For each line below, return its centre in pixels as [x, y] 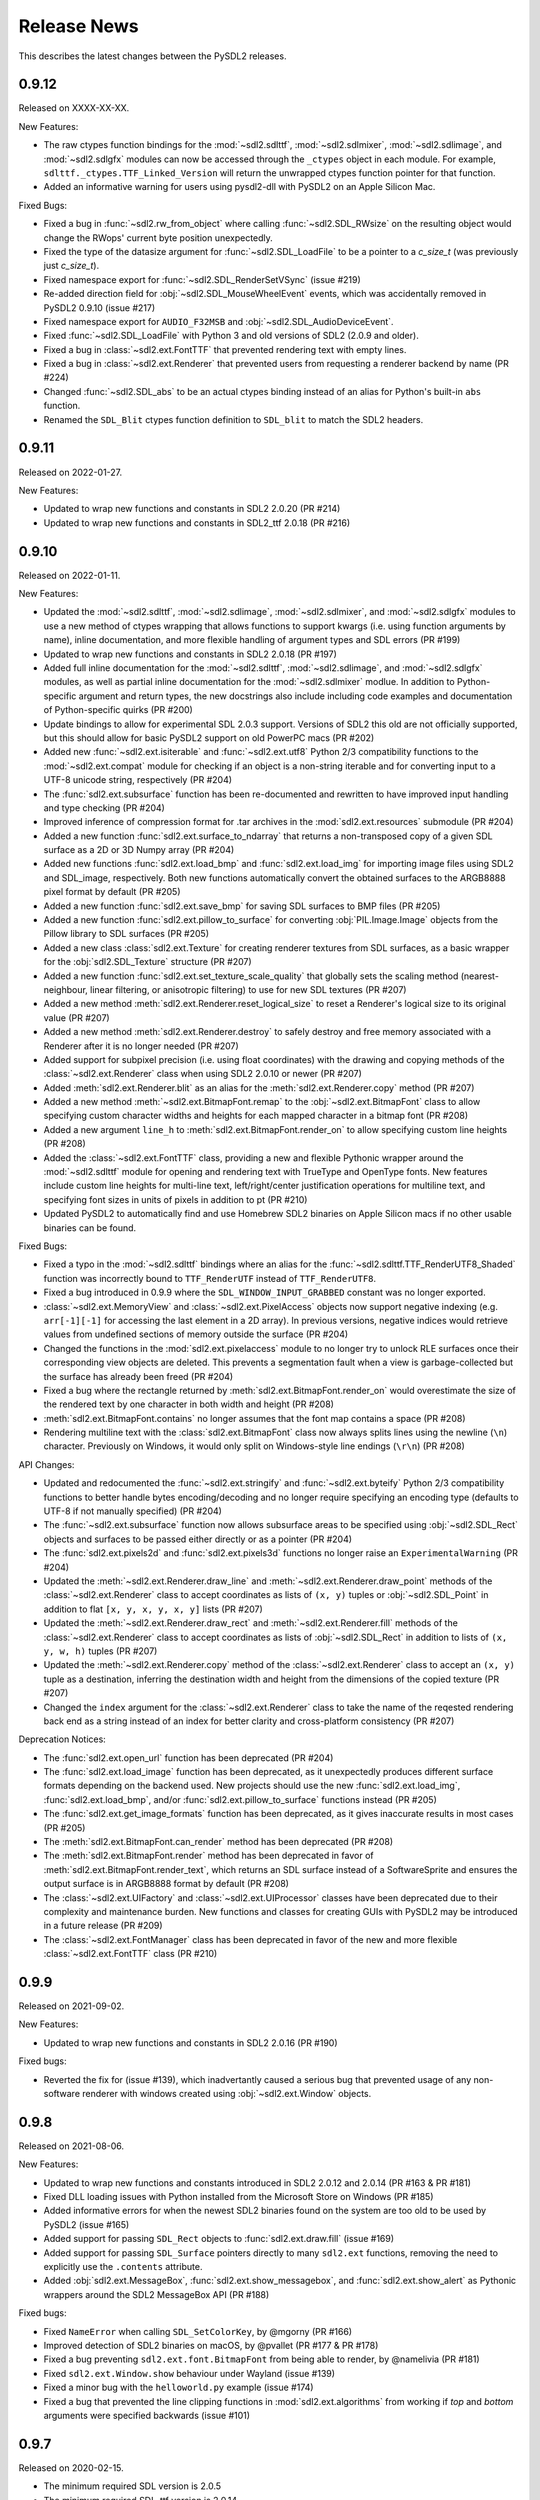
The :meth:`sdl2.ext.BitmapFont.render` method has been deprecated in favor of [208, 1856]
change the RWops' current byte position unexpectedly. [158, 237]
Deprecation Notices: [62, 1739]
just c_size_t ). [71, 266]
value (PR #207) [76, 1017]
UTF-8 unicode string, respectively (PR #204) [138, 780]
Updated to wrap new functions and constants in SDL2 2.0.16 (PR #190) [191, 2042]
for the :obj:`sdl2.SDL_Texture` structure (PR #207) [147, 962]
